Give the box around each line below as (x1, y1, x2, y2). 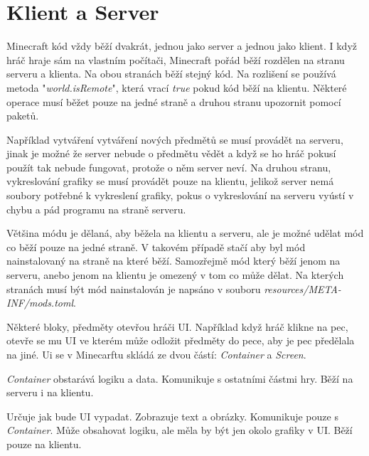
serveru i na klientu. (6, 385, 94, 400)
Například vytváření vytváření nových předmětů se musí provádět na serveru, (6, 132, 343, 147)
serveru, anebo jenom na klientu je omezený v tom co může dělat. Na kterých (6, 267, 344, 282)
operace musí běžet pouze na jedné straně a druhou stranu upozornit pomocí (6, 94, 341, 109)
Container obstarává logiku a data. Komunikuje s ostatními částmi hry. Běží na (6, 371, 353, 386)
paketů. (6, 108, 39, 123)
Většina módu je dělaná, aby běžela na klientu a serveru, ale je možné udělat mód (6, 226, 364, 240)
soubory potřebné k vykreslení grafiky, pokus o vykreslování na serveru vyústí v (6, 188, 354, 203)
